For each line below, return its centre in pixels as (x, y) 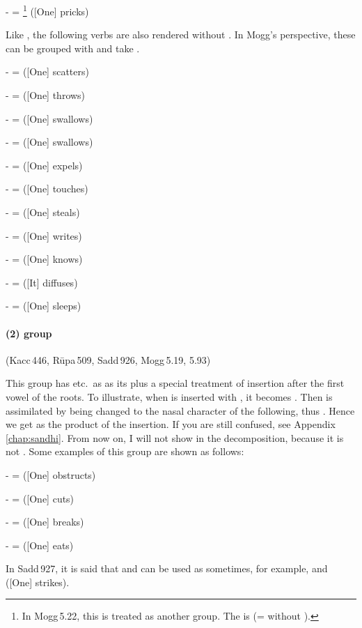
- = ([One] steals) (43, 212)
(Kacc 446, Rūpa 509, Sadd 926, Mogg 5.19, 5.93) (108, 359)
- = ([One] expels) (44, 165)
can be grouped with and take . (73, 48)
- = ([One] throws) (46, 95)
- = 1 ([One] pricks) (47, 10)
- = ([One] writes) (44, 235)
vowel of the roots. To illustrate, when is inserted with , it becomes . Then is (169, 396)
